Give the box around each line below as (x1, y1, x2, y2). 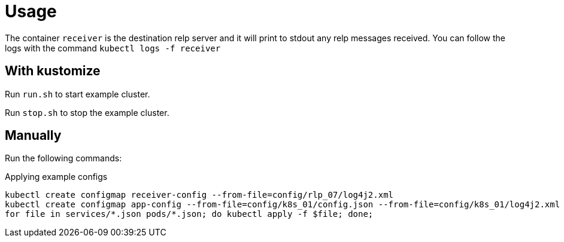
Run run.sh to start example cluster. (5, 88, 150, 99)
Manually (5, 128, 62, 143)
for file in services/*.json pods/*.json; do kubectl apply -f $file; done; (5, 209, 374, 219)
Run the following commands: (5, 153, 122, 164)
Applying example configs (5, 171, 108, 182)
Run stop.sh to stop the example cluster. (5, 107, 169, 118)
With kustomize (5, 63, 101, 79)
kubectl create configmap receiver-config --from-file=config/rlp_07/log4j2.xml (5, 190, 394, 200)
